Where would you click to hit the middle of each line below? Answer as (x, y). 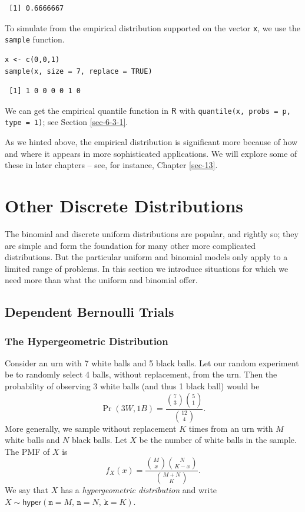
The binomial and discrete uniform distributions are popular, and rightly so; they (152, 233)
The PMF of (27, 451)
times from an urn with (231, 428)
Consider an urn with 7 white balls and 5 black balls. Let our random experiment (152, 362)
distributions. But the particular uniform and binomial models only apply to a (146, 257)
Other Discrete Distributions (124, 205)
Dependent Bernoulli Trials (89, 312)
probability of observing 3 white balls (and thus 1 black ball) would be (132, 386)
